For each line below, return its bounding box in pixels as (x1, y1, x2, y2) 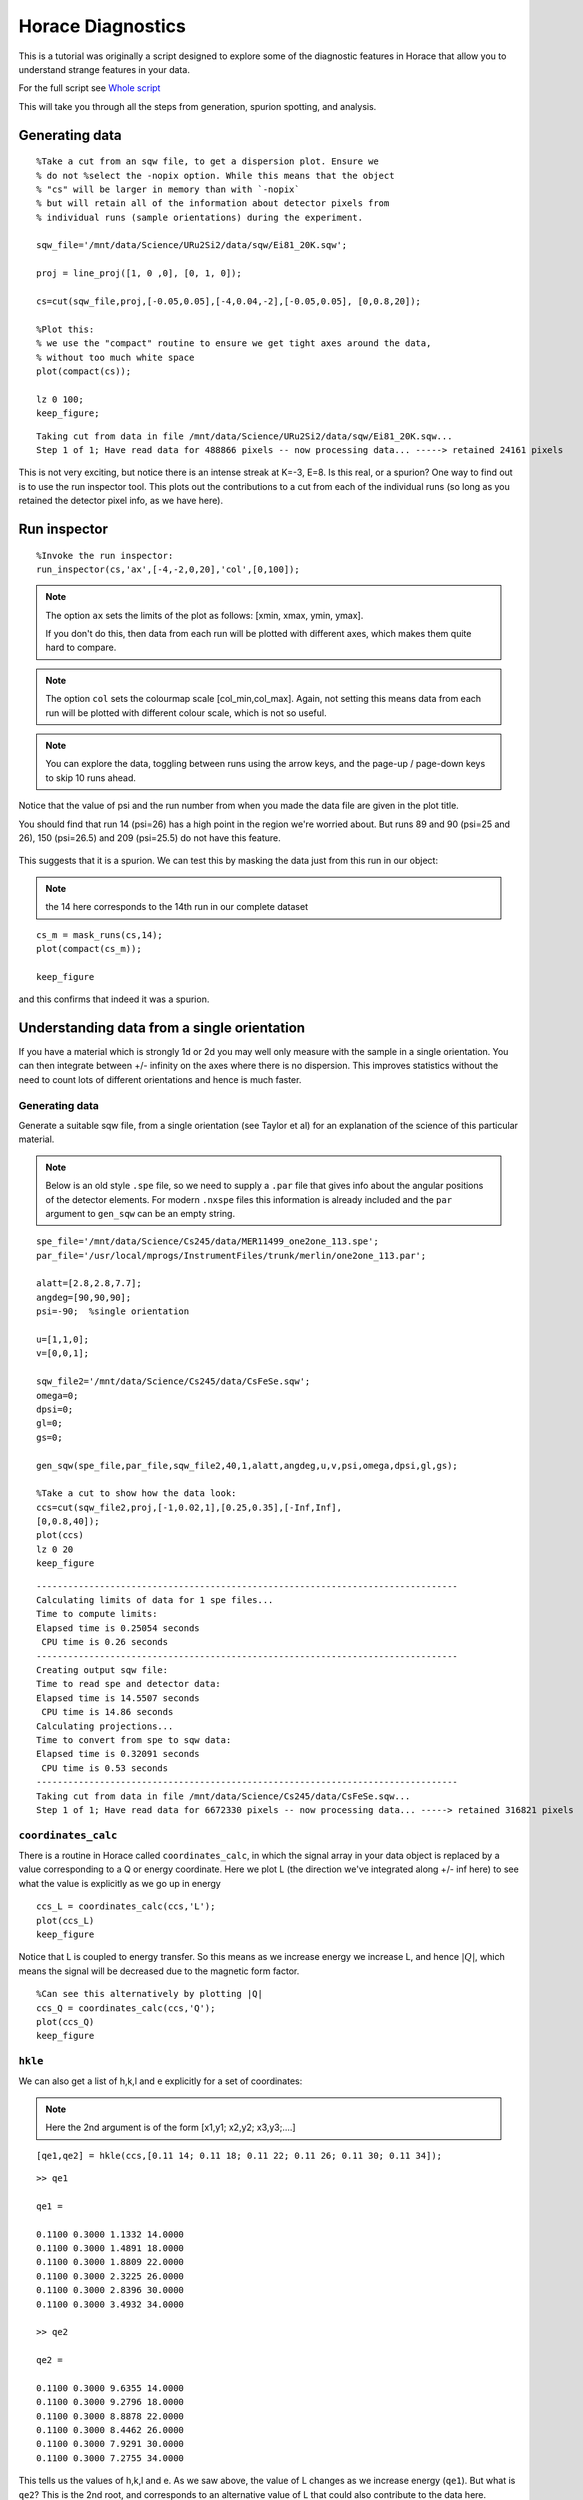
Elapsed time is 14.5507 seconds (36, 1692, 200, 1704)
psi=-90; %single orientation (36, 1306, 190, 1317)
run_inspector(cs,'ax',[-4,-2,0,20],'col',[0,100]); (36, 563, 300, 575)
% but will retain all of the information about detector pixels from (36, 198, 390, 209)
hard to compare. (45, 641, 117, 654)
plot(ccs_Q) (36, 2016, 95, 2027)
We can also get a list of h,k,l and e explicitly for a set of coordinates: (18, 2075, 303, 2087)
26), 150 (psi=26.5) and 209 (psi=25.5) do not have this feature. (18, 831, 282, 844)
